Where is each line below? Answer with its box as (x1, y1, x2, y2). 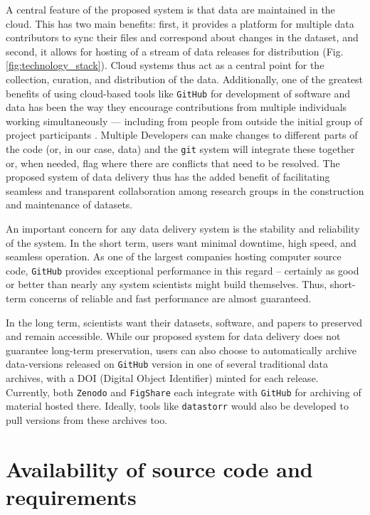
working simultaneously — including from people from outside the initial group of (6, 113, 363, 128)
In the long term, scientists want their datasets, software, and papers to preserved (6, 314, 362, 329)
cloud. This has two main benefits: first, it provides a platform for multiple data (6, 16, 354, 31)
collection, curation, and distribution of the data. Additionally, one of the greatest (6, 71, 364, 86)
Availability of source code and (6, 454, 313, 483)
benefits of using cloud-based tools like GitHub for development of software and (6, 85, 351, 100)
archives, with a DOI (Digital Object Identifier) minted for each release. (6, 371, 319, 386)
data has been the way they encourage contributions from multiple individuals (6, 100, 347, 115)
